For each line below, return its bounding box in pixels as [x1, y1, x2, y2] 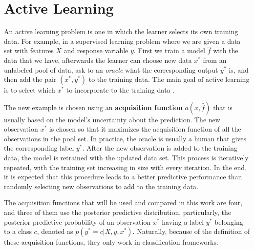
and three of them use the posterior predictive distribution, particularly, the [4, 207, 231, 217]
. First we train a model [133, 45, 206, 56]
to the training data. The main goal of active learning [88, 74, 250, 84]
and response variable [63, 45, 128, 56]
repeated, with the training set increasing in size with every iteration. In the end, [4, 162, 247, 172]
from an [203, 55, 227, 65]
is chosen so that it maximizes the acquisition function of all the [49, 124, 241, 134]
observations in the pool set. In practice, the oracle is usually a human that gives [4, 133, 247, 143]
